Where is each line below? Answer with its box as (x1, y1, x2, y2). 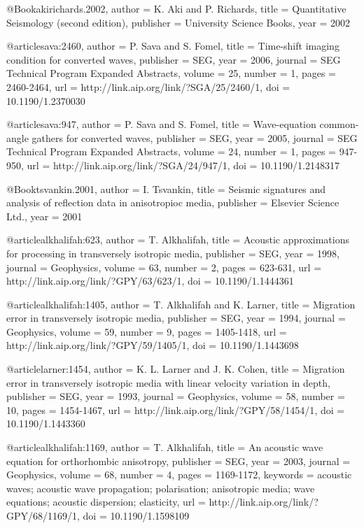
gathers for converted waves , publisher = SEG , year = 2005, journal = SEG (31, 130, 358, 145)
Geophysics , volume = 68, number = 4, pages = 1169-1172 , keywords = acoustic (6, 467, 352, 482)
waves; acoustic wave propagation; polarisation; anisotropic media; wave (6, 480, 315, 495)
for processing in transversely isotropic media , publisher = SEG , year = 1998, (6, 245, 339, 260)
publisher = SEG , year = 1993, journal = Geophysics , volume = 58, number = (6, 389, 345, 404)
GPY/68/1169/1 (6, 508, 78, 522)
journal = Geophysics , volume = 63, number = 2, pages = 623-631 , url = (6, 259, 322, 274)
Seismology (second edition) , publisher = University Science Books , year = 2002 (6, 15, 351, 29)
